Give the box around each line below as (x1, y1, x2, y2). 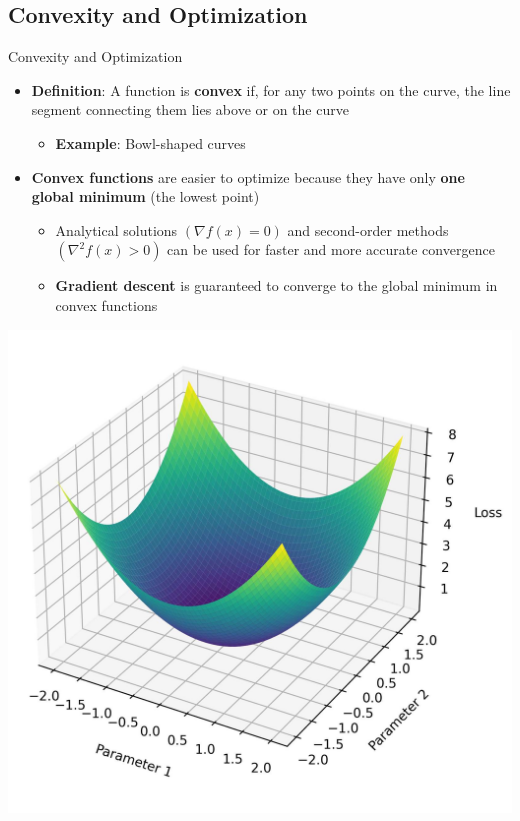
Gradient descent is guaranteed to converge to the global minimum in (55, 275, 498, 296)
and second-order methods (287, 219, 449, 240)
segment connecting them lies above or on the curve (31, 99, 349, 120)
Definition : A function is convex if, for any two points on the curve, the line (31, 79, 511, 100)
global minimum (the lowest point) (31, 186, 260, 207)
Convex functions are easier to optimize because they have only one (31, 166, 465, 187)
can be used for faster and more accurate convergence (167, 239, 495, 260)
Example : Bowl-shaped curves (55, 132, 246, 153)
